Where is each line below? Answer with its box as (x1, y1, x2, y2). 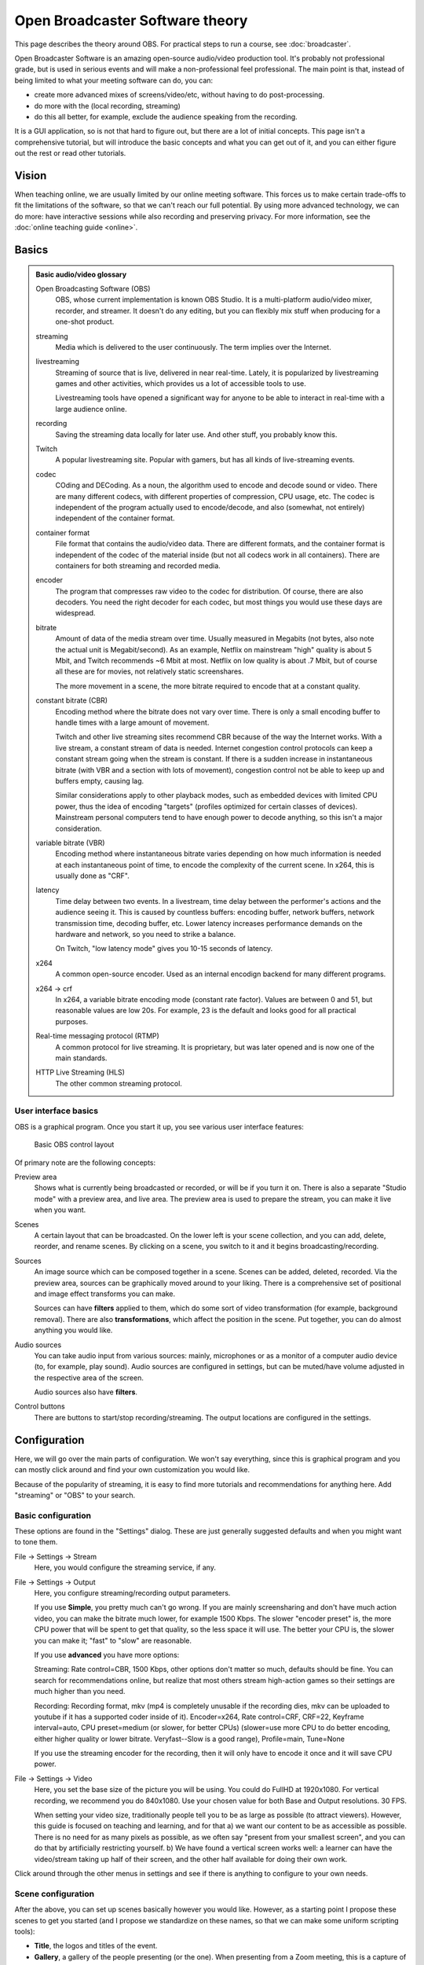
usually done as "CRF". (55, 871, 130, 880)
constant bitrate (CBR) (35, 696, 108, 705)
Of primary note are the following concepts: (14, 1158, 156, 1167)
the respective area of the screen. (34, 1372, 144, 1383)
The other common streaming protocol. (55, 1078, 182, 1088)
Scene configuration (14, 1888, 94, 1899)
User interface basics (14, 1105, 98, 1116)
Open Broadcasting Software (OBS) (35, 284, 151, 293)
